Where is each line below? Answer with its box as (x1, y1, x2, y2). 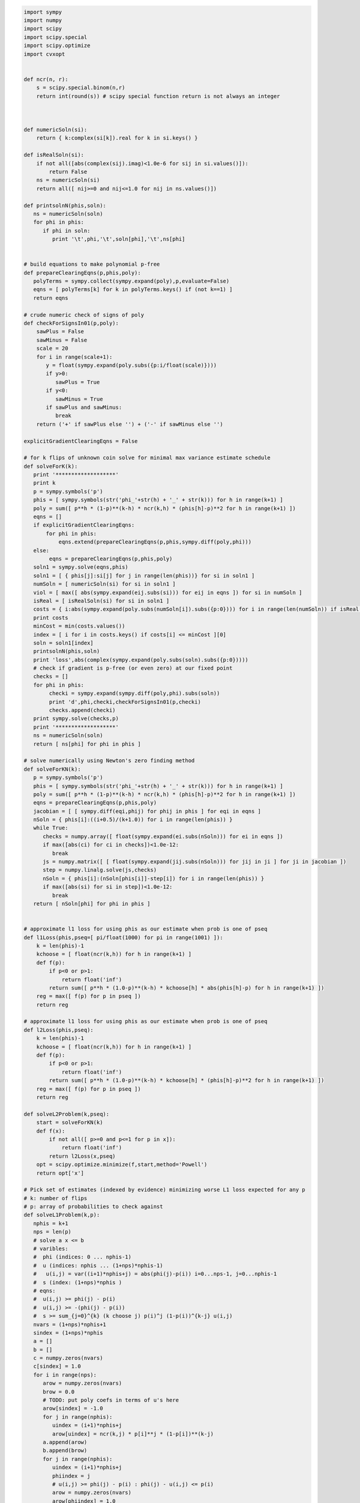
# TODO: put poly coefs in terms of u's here (43, 1397, 179, 1404)
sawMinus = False (36, 337, 88, 343)
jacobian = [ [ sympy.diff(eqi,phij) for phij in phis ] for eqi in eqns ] (33, 807, 261, 815)
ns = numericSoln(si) (36, 177, 100, 183)
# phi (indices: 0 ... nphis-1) (33, 1254, 132, 1261)
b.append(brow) (43, 1447, 88, 1454)
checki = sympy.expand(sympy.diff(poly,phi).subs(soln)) (49, 690, 220, 697)
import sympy (23, 8, 62, 15)
